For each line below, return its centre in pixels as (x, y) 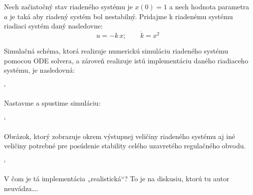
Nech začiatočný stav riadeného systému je (68, 6)
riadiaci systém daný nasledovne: (53, 26)
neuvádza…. (21, 188)
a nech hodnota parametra (209, 6)
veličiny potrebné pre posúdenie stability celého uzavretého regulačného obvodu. (125, 146)
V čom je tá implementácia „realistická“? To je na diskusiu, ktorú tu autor (117, 179)
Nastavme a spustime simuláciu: (52, 103)
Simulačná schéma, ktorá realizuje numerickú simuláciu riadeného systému (116, 51)
